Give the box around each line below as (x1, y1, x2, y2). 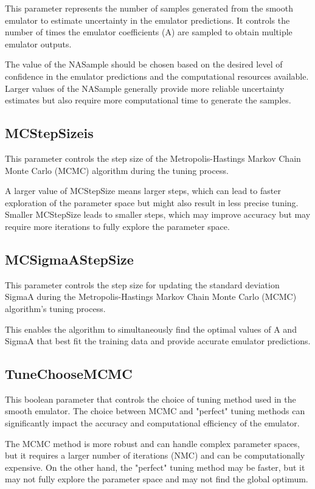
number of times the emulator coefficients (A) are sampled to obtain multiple (5, 26, 292, 38)
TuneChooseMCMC (5, 364, 133, 383)
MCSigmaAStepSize (5, 249, 134, 268)
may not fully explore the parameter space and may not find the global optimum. (5, 473, 308, 485)
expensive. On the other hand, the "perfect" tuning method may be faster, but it (5, 460, 305, 473)
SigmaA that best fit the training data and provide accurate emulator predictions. (5, 335, 311, 347)
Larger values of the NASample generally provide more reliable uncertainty (5, 81, 285, 94)
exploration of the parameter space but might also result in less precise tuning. (5, 196, 299, 209)
